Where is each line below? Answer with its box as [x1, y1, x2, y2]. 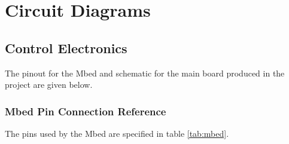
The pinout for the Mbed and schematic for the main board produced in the [5, 66, 285, 79]
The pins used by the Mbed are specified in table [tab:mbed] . [5, 127, 229, 139]
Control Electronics [5, 38, 127, 57]
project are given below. [5, 78, 93, 91]
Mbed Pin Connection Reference [5, 103, 166, 118]
